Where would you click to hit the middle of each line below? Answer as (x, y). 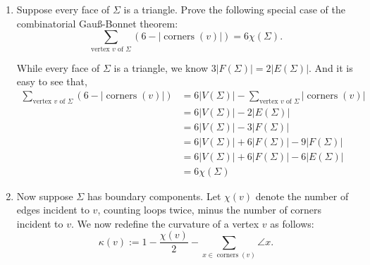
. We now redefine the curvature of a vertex (165, 223)
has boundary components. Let (154, 196)
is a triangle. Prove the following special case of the (234, 9)
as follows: (292, 223)
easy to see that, (52, 81)
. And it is (331, 67)
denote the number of (302, 196)
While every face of (58, 67)
